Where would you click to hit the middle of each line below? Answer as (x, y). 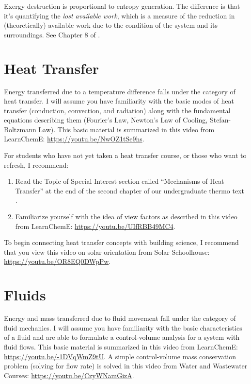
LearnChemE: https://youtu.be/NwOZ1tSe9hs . (74, 139)
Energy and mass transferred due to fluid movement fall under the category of (120, 318)
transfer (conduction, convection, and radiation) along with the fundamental (117, 110)
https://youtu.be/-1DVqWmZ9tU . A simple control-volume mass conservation (120, 356)
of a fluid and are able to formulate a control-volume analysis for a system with (122, 337)
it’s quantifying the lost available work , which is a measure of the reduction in (119, 15)
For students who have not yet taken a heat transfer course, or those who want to (125, 155)
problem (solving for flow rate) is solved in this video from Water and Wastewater (126, 366)
